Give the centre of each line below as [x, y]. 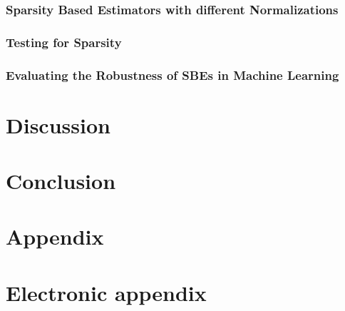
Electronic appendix [106, 292]
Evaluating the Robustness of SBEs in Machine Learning [172, 75]
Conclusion [61, 181]
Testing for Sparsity [64, 42]
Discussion [58, 124]
